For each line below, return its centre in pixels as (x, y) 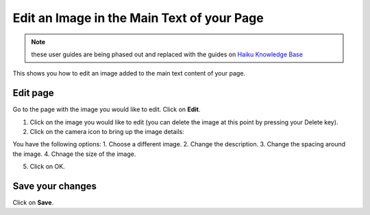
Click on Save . (33, 203)
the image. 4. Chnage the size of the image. (74, 154)
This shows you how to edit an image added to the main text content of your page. (129, 73)
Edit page (33, 93)
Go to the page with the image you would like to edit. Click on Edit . (107, 109)
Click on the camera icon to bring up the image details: (107, 132)
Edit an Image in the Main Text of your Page (138, 18)
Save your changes (55, 186)
